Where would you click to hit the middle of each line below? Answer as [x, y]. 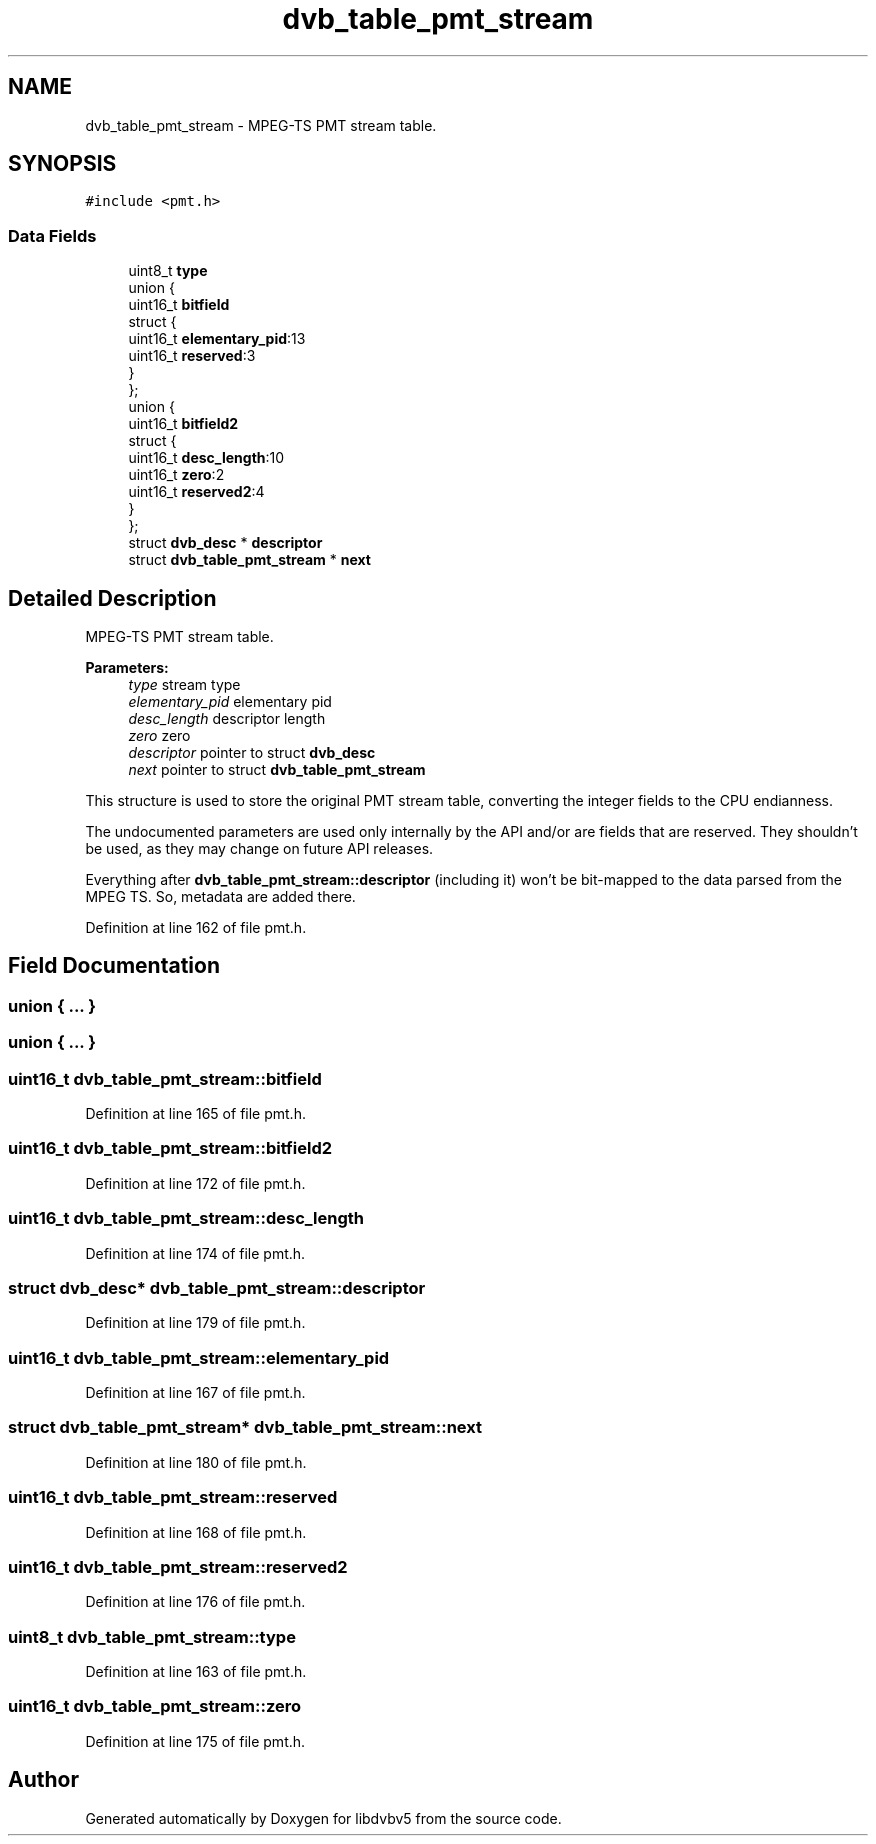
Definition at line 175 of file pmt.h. [195, 1741]
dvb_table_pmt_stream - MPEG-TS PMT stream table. [261, 125]
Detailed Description [112, 598]
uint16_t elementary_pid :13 [217, 339]
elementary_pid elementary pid [230, 702]
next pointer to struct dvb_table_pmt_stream [277, 770]
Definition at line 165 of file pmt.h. [195, 1113]
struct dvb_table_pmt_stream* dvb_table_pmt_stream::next [245, 1427]
